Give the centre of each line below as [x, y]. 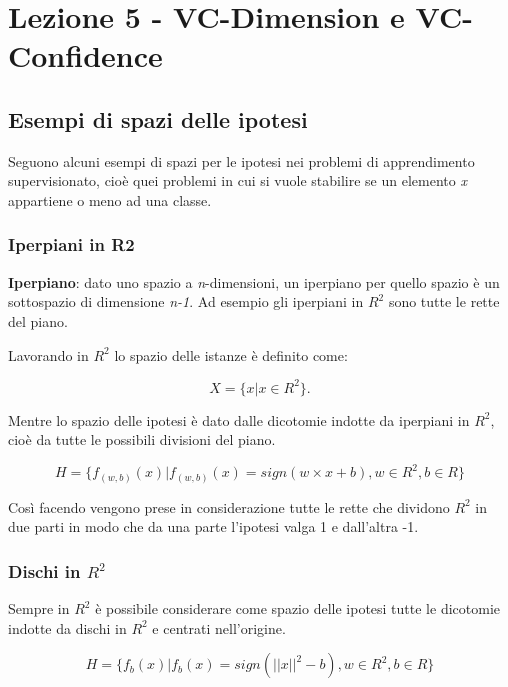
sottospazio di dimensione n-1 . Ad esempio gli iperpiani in [186, 301]
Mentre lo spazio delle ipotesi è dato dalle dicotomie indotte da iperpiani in [239, 419]
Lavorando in [48, 354]
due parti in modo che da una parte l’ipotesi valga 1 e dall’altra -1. [213, 526]
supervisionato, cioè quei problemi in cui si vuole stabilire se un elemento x [237, 180]
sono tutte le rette [444, 301]
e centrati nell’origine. [219, 627]
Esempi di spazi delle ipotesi [158, 118]
